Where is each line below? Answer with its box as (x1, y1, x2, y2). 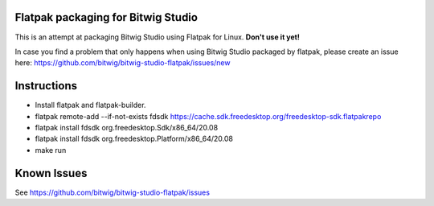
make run (35, 145, 67, 154)
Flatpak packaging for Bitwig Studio (14, 10, 199, 24)
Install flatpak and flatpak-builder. (35, 101, 146, 110)
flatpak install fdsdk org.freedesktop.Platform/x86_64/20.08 (35, 134, 233, 144)
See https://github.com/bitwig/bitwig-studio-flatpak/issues (14, 187, 211, 197)
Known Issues (14, 166, 88, 180)
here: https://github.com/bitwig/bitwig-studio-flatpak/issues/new (14, 58, 231, 68)
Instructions (14, 79, 78, 93)
